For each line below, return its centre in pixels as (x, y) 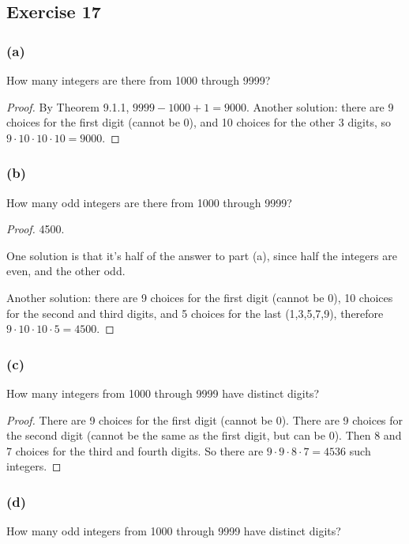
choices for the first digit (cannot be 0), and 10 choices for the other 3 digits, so (199, 122)
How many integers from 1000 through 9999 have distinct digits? (163, 393)
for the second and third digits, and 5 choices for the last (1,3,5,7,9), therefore (195, 313)
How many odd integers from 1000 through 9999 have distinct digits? (174, 531)
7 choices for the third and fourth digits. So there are (135, 450)
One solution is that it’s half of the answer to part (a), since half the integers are (202, 255)
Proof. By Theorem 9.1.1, (68, 106)
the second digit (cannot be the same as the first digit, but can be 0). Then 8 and (204, 435)
